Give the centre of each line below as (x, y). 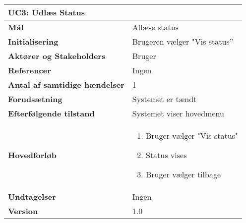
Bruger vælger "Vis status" (192, 136)
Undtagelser (32, 196)
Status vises (166, 155)
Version (23, 211)
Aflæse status (155, 27)
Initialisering (33, 41)
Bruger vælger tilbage (183, 174)
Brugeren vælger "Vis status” (183, 41)
